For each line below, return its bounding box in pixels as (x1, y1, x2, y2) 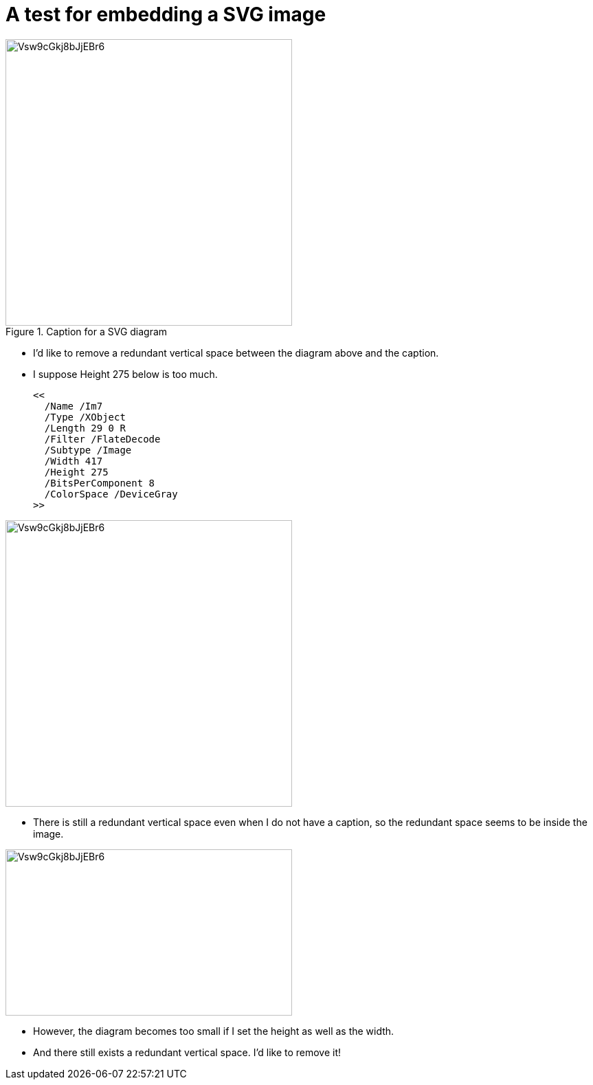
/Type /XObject (44, 411, 126, 423)
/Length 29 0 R (44, 422, 126, 434)
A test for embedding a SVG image (5, 3, 326, 26)
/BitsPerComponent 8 (44, 477, 155, 489)
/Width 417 (44, 455, 103, 467)
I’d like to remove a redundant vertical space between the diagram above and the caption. (33, 346, 439, 359)
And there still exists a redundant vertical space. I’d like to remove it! (33, 1046, 342, 1058)
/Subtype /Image (44, 444, 132, 456)
